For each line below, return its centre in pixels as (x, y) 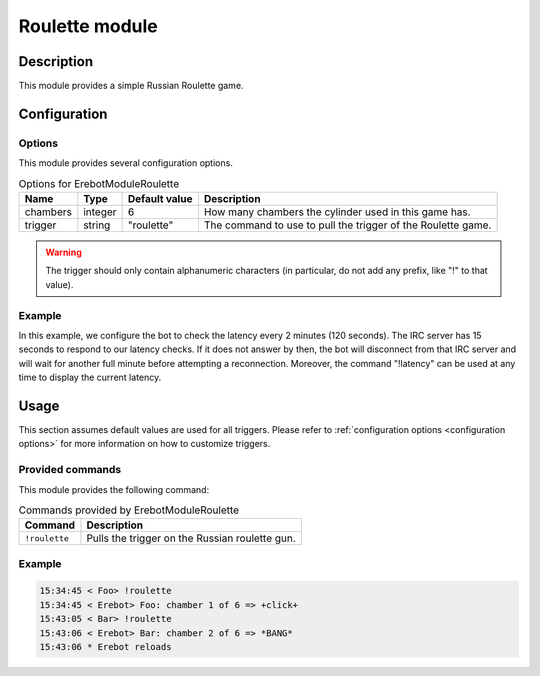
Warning (63, 252)
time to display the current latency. (90, 377)
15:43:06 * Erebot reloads (105, 646)
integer (100, 212)
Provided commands (70, 470)
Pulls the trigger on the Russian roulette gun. (191, 538)
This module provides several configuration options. (126, 163)
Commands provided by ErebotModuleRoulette (129, 510)
